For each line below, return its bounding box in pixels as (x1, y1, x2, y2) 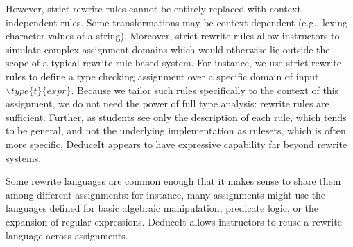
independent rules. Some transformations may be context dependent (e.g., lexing (6, 15, 348, 29)
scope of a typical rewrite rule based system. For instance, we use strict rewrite (6, 55, 341, 70)
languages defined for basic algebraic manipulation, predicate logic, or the (6, 201, 319, 215)
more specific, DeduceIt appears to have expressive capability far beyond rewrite (6, 136, 347, 151)
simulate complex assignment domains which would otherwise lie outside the (6, 42, 330, 56)
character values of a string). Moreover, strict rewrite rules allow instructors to (6, 28, 340, 43)
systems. (6, 150, 42, 165)
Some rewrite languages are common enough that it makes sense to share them (6, 174, 341, 188)
